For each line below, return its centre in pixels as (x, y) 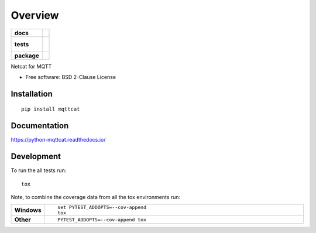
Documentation (40, 126)
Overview (35, 15)
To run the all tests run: (39, 170)
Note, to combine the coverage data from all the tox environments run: (96, 197)
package (27, 56)
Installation (32, 94)
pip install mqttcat (51, 109)
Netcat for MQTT (31, 66)
